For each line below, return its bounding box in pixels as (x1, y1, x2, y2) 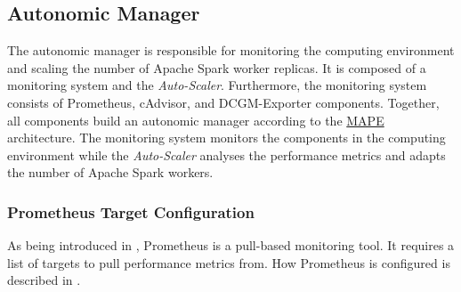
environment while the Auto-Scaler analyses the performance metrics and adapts (7, 145, 446, 164)
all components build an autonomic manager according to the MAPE (7, 110, 384, 129)
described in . (7, 271, 81, 289)
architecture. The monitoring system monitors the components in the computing (7, 128, 446, 147)
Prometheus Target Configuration (7, 200, 255, 223)
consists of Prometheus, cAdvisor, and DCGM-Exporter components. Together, (7, 93, 440, 111)
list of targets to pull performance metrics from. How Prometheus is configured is (7, 253, 450, 272)
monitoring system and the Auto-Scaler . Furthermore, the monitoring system (7, 76, 427, 94)
